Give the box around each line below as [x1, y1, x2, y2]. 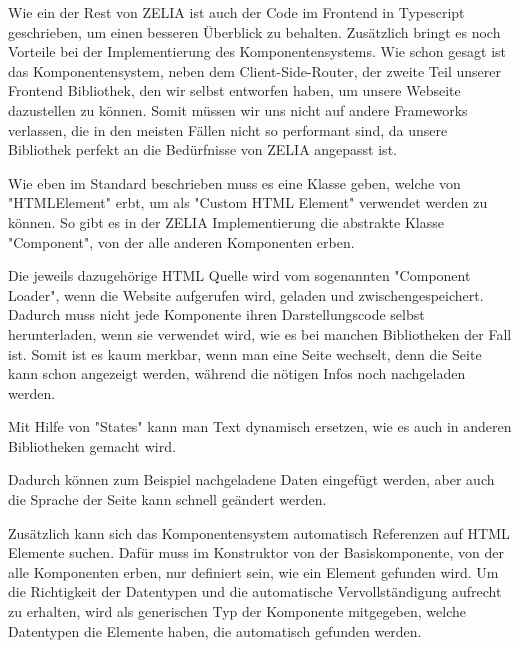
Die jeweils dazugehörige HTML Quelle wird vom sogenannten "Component [8, 265, 471, 286]
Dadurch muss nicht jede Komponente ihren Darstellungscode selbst [8, 304, 425, 325]
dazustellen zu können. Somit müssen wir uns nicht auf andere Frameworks [8, 99, 468, 120]
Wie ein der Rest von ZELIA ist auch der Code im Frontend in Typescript [8, 2, 465, 22]
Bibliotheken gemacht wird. [8, 435, 176, 456]
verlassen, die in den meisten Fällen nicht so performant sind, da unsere [8, 119, 448, 140]
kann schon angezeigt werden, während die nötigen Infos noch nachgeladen [8, 363, 466, 384]
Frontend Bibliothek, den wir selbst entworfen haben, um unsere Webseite [8, 80, 461, 101]
